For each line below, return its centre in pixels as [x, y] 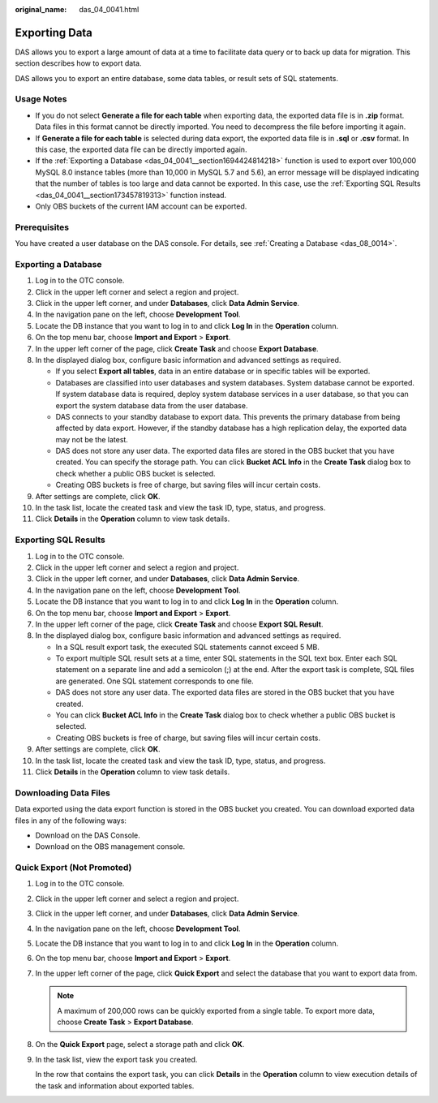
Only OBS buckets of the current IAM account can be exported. [141, 206]
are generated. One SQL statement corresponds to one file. [155, 681]
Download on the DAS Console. [88, 835]
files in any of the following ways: [71, 821]
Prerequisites [42, 227]
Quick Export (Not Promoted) [73, 868]
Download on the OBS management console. [110, 847]
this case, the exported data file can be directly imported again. [141, 149]
